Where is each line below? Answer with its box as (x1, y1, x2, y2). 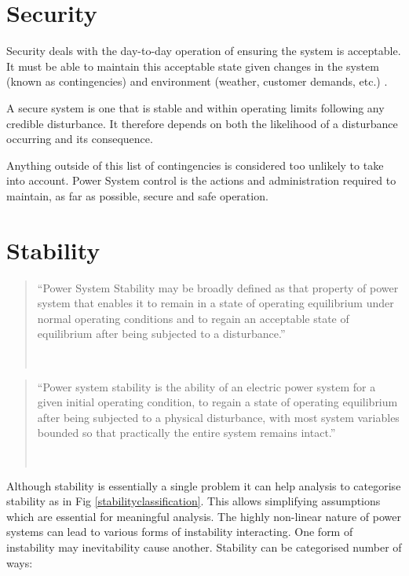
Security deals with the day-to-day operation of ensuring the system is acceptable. (6, 42, 401, 59)
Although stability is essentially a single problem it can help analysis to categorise (6, 477, 401, 493)
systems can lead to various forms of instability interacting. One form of (6, 523, 353, 540)
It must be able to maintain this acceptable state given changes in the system (6, 57, 379, 74)
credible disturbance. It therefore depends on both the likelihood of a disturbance (6, 115, 398, 131)
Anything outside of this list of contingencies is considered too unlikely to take (6, 156, 384, 173)
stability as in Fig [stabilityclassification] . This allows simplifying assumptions (6, 493, 381, 509)
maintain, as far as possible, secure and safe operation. (6, 187, 268, 204)
